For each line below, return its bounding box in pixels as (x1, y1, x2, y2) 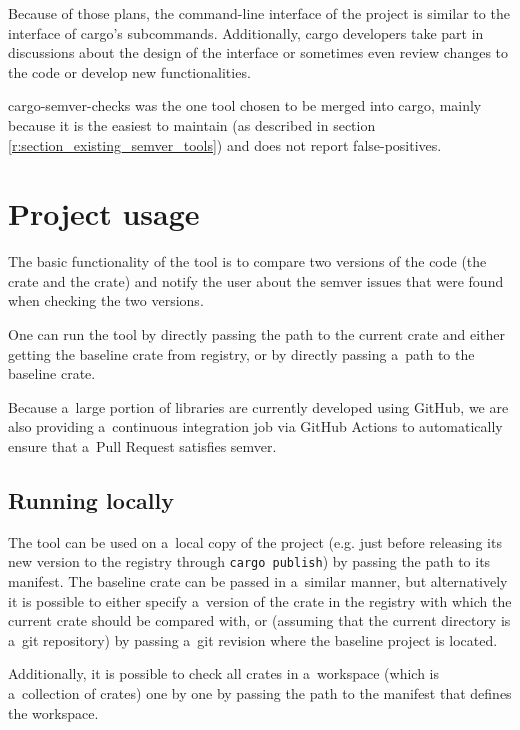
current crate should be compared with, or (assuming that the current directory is (8, 610, 511, 631)
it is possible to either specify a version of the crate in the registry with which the (8, 590, 512, 611)
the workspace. (8, 702, 99, 723)
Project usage (8, 193, 200, 234)
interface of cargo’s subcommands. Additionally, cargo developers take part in (8, 22, 484, 43)
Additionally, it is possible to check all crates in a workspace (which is (8, 663, 440, 684)
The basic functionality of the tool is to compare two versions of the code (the (8, 251, 487, 272)
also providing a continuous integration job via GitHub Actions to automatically (8, 416, 503, 437)
